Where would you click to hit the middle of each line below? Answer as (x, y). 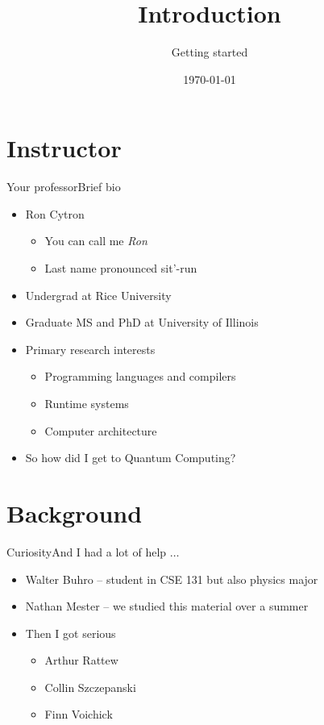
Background (75, 512)
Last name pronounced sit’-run (121, 268)
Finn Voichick (79, 714)
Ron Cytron (55, 213)
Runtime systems (87, 403)
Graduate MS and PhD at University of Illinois (142, 322)
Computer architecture (101, 430)
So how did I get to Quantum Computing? (131, 458)
